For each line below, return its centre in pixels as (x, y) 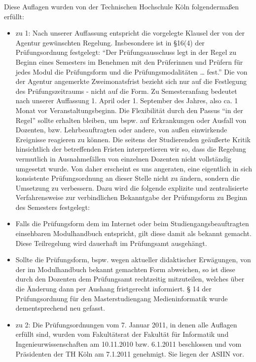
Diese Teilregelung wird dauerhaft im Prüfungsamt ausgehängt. (111, 243)
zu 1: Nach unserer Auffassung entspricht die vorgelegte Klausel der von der (130, 33)
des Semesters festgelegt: (53, 207)
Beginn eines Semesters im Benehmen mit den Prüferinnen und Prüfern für (129, 61)
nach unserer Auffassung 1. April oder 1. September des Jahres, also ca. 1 (127, 101)
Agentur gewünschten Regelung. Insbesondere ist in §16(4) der (110, 42)
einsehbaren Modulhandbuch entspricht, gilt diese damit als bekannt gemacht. (133, 233)
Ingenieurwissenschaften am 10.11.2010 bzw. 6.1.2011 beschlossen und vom (128, 344)
